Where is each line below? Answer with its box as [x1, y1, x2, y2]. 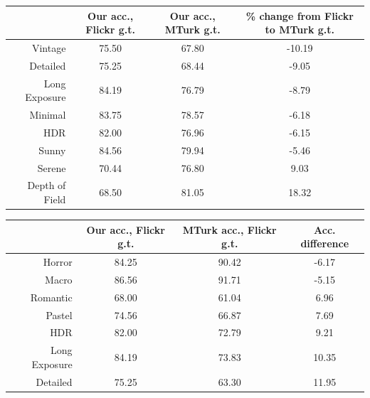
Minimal [29, 107, 66, 122]
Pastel [46, 307, 73, 322]
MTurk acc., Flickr [182, 222, 277, 237]
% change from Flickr [245, 8, 354, 23]
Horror [43, 254, 73, 269]
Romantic [30, 289, 73, 304]
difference [300, 236, 349, 251]
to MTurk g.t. [265, 22, 335, 37]
